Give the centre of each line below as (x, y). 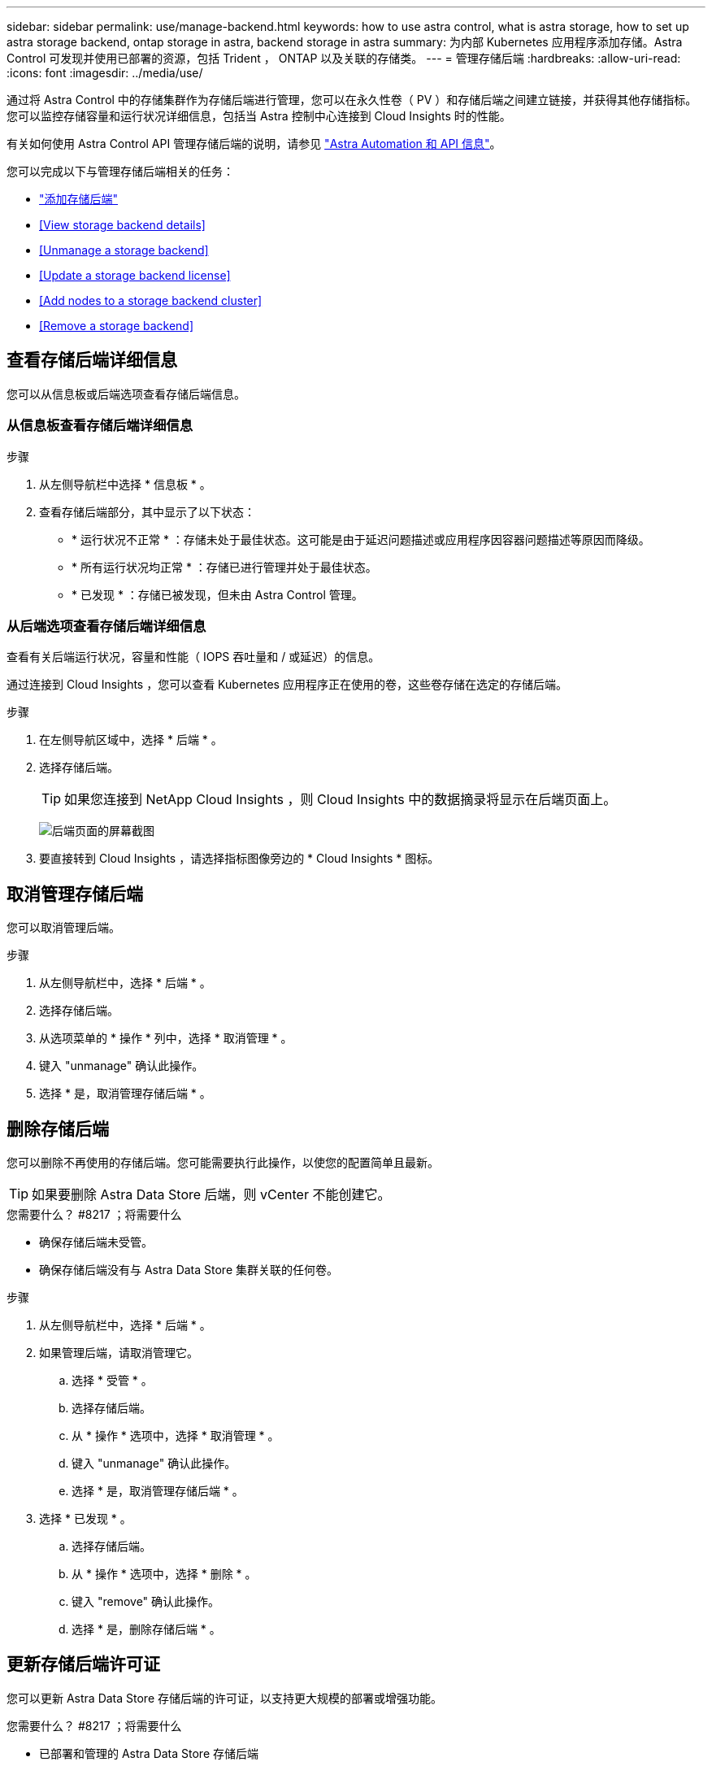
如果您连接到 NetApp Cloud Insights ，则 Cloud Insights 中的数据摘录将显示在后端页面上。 (341, 800)
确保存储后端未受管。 (96, 1242)
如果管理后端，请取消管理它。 (119, 1353)
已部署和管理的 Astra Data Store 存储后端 (149, 1753)
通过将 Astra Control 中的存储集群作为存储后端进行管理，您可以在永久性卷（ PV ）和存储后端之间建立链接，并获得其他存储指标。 (352, 100)
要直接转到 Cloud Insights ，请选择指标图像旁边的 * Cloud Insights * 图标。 (239, 859)
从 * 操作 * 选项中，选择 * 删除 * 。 (164, 1574)
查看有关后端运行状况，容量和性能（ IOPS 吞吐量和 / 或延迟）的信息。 (193, 657)
